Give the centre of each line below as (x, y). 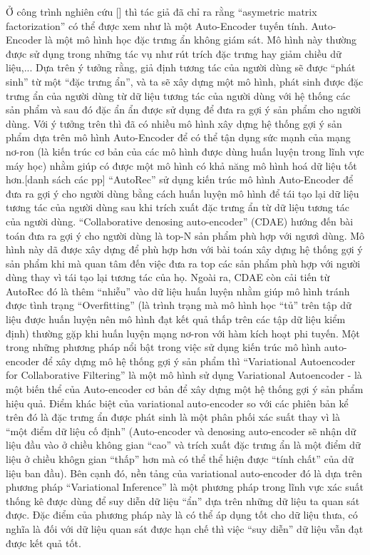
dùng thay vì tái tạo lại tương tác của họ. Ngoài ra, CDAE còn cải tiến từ (168, 277)
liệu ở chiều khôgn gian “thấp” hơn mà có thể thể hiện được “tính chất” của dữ (180, 459)
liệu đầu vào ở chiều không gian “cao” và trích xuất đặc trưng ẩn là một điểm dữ (183, 445)
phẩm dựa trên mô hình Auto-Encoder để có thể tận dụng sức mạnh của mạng (178, 137)
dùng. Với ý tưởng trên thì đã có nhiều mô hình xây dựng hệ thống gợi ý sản (174, 123)
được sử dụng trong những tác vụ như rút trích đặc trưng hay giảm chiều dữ (174, 53)
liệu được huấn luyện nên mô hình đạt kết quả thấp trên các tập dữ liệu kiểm (176, 319)
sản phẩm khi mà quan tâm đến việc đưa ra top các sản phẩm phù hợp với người (183, 263)
